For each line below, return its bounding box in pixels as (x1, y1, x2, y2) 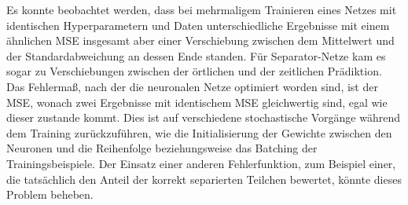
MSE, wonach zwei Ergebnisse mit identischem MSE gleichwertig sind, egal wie (6, 93, 388, 110)
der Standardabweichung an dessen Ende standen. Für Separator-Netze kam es (6, 47, 386, 64)
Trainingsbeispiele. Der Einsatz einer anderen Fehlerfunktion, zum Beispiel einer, (6, 155, 396, 171)
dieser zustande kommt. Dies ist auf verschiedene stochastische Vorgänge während (6, 109, 401, 126)
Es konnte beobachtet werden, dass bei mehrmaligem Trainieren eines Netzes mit (6, 2, 397, 17)
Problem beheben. (6, 186, 94, 203)
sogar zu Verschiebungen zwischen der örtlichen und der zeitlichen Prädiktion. (6, 63, 382, 79)
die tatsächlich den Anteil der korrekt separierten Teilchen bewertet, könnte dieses (6, 170, 402, 187)
